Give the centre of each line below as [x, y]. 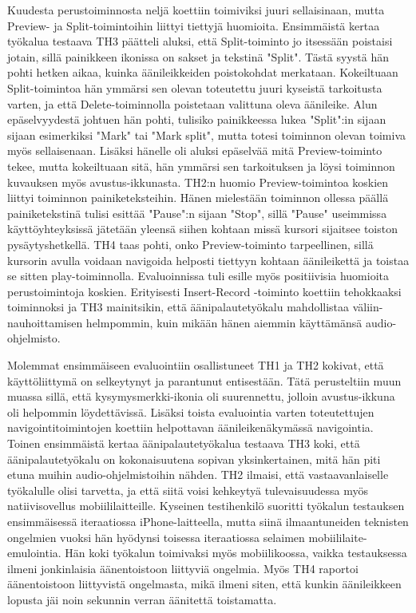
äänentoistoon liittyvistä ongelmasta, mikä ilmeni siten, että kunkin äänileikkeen [204, 584]
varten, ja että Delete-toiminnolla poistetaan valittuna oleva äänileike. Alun [192, 103]
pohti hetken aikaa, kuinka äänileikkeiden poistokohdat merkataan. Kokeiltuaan [203, 72]
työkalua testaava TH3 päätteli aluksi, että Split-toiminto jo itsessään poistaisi [200, 41]
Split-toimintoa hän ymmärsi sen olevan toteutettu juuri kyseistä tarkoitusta [195, 87]
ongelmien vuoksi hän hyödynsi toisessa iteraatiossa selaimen [156, 537]
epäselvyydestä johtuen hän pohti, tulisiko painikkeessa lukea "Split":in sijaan [197, 119]
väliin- [368, 307]
